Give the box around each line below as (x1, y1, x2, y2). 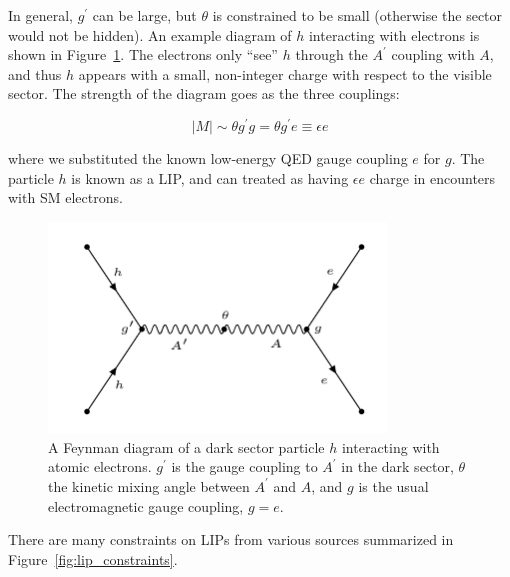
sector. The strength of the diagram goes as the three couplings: (8, 83, 400, 104)
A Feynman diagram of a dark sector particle (48, 436, 325, 457)
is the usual (358, 475, 429, 496)
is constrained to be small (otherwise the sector (212, 5, 503, 25)
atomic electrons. (48, 456, 152, 477)
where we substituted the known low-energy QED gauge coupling (8, 148, 408, 169)
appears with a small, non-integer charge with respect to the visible (78, 63, 492, 84)
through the (295, 44, 368, 65)
